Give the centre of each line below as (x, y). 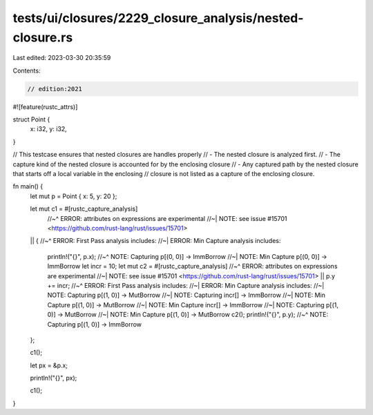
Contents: (27, 70)
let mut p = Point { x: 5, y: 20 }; (74, 196)
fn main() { (28, 186)
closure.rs (43, 37)
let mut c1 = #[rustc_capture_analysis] (84, 209)
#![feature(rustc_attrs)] (45, 106)
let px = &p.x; (49, 365)
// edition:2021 (55, 89)
